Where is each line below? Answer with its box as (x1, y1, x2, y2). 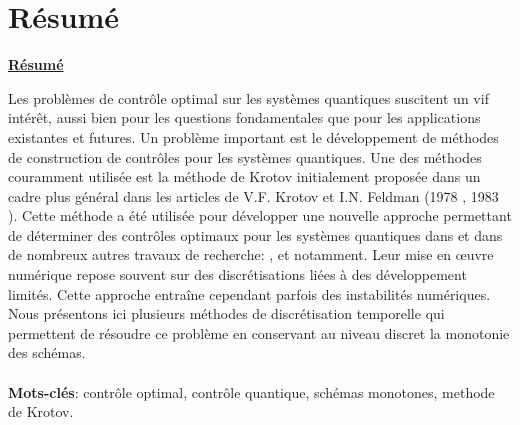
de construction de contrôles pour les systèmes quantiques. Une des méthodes (8, 146, 482, 167)
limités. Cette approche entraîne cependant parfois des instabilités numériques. (8, 283, 491, 304)
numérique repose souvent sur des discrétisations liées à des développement (8, 264, 467, 285)
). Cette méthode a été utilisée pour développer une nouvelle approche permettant (8, 205, 512, 226)
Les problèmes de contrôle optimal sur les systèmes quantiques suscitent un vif (8, 87, 489, 108)
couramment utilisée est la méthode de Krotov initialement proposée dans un (8, 166, 481, 187)
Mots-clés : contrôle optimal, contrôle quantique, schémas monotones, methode (8, 381, 495, 402)
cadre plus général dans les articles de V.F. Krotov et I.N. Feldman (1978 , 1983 (8, 185, 499, 206)
